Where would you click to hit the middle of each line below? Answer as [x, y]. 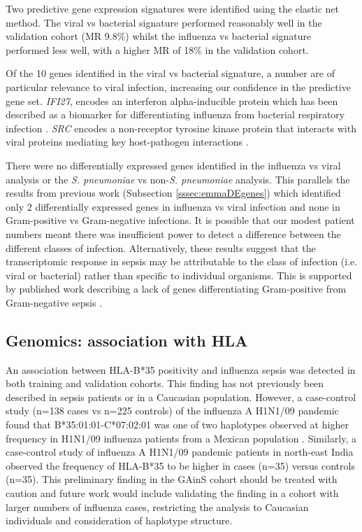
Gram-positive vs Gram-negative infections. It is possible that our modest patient [180, 220]
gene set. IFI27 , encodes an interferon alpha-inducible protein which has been [172, 100]
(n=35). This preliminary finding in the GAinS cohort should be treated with [172, 479]
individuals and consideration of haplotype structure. [119, 520]
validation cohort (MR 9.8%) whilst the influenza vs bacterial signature [159, 36]
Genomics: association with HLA [127, 340]
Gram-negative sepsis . [54, 302]
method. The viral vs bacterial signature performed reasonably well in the [164, 22]
